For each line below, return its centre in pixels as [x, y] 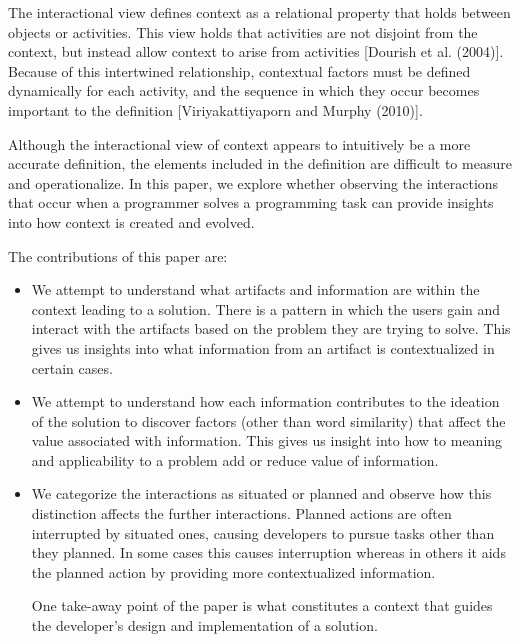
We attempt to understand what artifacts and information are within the [255, 289]
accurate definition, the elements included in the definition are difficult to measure [260, 163]
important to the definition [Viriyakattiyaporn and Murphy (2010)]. [215, 109]
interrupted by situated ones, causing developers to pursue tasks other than [263, 532]
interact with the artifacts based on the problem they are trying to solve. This [271, 328]
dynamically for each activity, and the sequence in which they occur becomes [244, 90]
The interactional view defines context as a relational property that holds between [259, 12]
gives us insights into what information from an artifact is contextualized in [263, 347]
